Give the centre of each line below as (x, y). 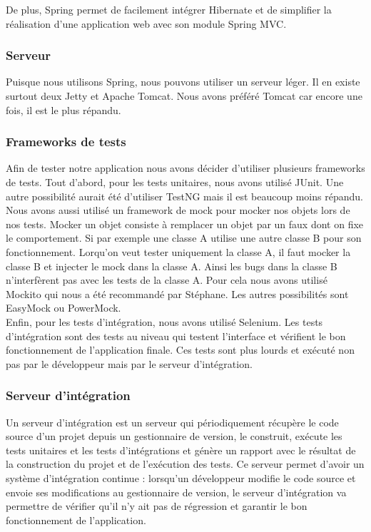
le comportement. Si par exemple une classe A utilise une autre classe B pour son (184, 238)
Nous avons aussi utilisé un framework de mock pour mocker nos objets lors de (178, 210)
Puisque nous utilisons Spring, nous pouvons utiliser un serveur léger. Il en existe (183, 82)
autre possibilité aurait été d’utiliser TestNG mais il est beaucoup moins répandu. (184, 196)
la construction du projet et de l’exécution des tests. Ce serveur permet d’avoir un (185, 464)
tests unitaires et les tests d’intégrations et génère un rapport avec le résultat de (181, 450)
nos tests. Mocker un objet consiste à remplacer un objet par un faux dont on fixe (185, 224)
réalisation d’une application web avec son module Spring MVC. (146, 23)
